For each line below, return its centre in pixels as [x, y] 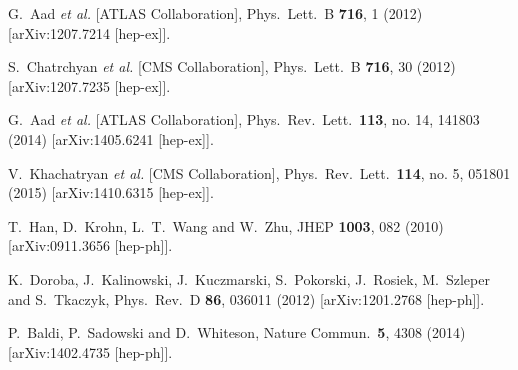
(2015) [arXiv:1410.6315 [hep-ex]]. [111, 192]
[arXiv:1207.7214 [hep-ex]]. [89, 32]
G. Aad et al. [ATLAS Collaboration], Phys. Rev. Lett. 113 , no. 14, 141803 [244, 119]
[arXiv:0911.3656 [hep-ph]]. [90, 245]
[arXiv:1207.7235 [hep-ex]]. [89, 85]
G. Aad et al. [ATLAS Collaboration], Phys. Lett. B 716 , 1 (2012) [215, 13]
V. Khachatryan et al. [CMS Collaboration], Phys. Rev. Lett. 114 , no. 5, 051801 [259, 172]
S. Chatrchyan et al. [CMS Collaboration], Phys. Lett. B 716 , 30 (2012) [232, 66]
